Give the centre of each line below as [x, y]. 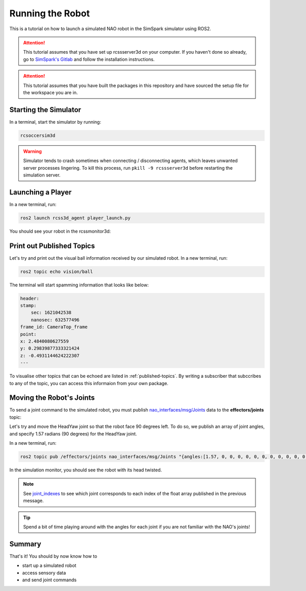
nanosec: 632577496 [55, 320]
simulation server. [42, 175]
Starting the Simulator [45, 110]
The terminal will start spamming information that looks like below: [79, 285]
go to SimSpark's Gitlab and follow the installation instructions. [89, 59]
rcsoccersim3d [38, 135]
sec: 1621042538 [51, 313]
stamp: [28, 306]
